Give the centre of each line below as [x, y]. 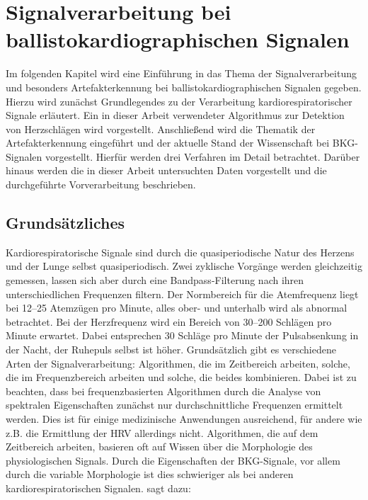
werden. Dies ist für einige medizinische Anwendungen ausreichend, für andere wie [184, 418]
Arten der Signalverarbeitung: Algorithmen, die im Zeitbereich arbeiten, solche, [178, 363]
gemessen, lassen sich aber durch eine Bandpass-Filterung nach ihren [155, 280]
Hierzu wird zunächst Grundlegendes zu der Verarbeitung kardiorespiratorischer [179, 101]
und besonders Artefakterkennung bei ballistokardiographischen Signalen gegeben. [184, 87]
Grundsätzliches [65, 223]
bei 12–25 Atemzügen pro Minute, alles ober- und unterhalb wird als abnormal [177, 308]
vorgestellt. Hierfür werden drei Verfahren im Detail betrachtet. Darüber [203, 156]
